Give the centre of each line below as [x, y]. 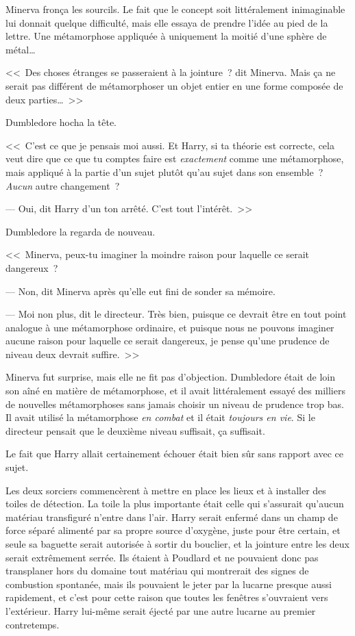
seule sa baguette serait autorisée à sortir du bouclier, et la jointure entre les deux [177, 544]
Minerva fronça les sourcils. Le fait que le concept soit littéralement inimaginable [175, 9]
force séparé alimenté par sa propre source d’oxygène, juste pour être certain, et [173, 530]
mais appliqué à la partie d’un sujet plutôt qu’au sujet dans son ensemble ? [164, 171]
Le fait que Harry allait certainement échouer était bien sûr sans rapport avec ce [174, 454]
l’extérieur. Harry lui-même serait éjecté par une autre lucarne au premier [161, 610]
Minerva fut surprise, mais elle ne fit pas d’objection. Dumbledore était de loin [170, 377]
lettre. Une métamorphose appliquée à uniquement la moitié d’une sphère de [166, 36]
